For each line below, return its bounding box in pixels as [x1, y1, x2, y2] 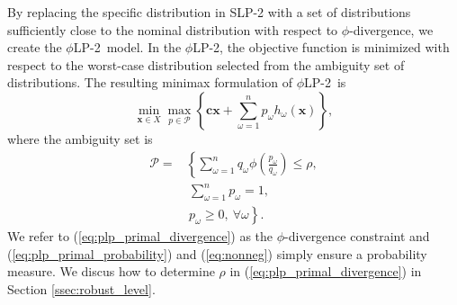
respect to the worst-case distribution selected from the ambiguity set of [7, 55, 405, 74]
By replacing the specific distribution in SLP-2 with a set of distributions [7, 3, 411, 21]
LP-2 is [303, 73, 346, 92]
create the [7, 38, 62, 57]
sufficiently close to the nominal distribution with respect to [7, 20, 338, 39]
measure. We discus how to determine [7, 262, 215, 281]
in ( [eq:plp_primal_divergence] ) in [229, 262, 422, 281]
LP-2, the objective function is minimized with [193, 38, 450, 57]
